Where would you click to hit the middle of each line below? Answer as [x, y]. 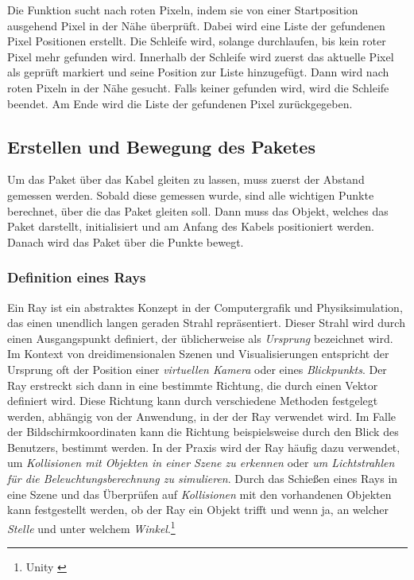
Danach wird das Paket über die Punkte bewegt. [126, 241]
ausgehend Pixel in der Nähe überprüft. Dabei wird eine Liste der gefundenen [196, 25]
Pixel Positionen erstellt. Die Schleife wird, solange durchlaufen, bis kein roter [197, 41]
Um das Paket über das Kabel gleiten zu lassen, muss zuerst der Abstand [186, 179]
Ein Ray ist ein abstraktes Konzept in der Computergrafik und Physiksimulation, [205, 307]
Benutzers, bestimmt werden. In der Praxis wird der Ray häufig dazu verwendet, [204, 447]
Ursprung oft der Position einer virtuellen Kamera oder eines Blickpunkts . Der [197, 369]
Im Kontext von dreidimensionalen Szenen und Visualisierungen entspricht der [198, 354]
